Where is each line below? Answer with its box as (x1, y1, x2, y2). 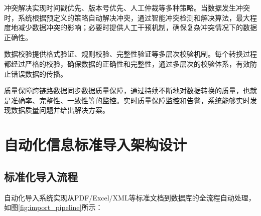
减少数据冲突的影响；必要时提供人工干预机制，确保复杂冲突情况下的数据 (18, 22, 257, 33)
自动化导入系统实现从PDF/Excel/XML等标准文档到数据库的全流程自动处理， (4, 192, 255, 202)
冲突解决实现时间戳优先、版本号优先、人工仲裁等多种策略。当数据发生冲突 (4, 3, 250, 13)
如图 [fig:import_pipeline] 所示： (4, 202, 103, 212)
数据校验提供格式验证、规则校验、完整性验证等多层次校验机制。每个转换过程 (4, 49, 257, 59)
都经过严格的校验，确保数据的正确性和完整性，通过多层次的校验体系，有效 (4, 58, 250, 69)
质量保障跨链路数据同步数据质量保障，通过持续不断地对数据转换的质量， (4, 85, 243, 96)
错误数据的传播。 (11, 68, 67, 79)
